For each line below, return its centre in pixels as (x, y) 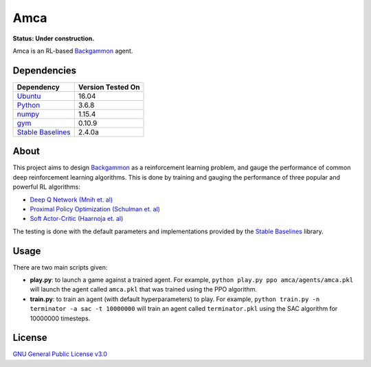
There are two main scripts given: (60, 267)
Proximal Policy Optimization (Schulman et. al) (95, 209)
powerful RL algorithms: (46, 187)
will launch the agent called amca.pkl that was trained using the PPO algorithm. (144, 289)
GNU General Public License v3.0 (60, 354)
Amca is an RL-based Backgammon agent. (73, 51)
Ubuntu (29, 96)
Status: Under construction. (54, 38)
